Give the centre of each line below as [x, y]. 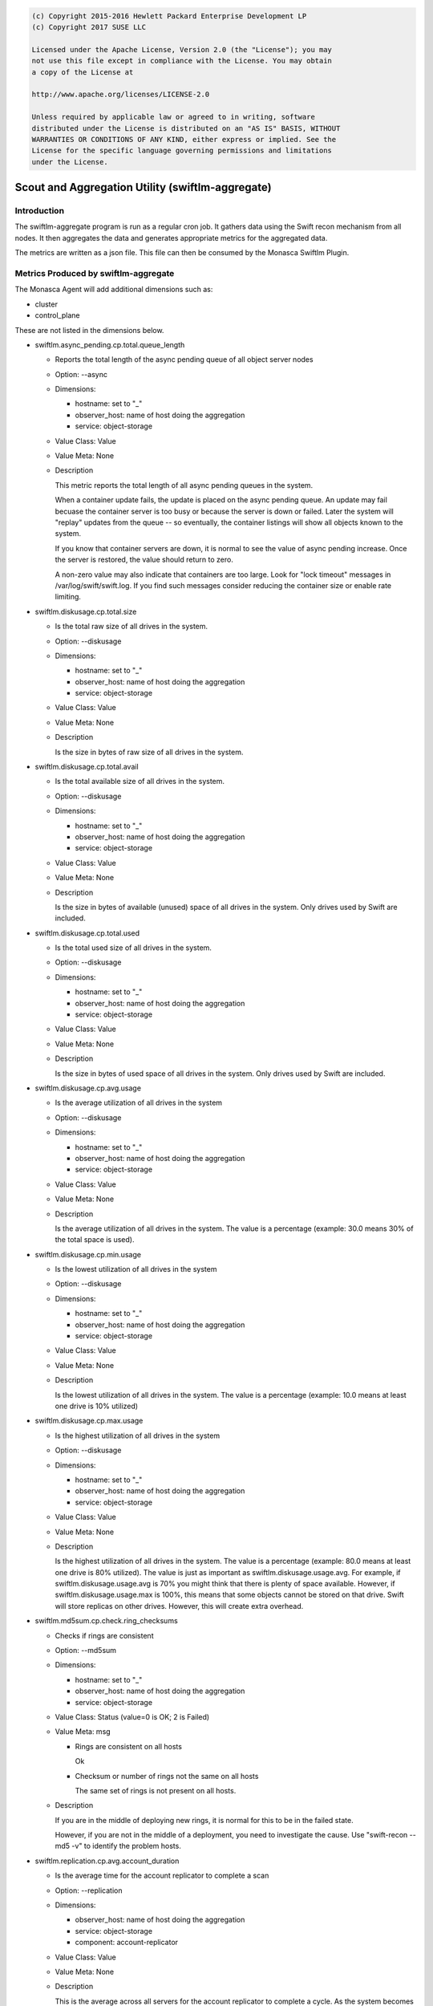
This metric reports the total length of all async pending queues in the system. [184, 485]
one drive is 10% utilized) [97, 1406]
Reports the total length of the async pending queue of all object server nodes [184, 359]
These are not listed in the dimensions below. [89, 330]
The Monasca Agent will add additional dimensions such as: [114, 290]
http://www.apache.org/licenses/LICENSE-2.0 [121, 95]
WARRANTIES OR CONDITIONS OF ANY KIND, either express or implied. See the [184, 139]
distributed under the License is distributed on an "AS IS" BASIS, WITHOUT [186, 128]
